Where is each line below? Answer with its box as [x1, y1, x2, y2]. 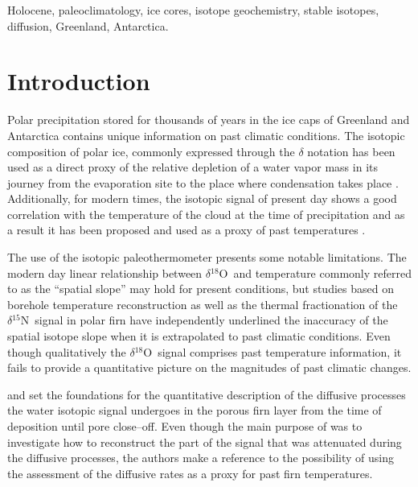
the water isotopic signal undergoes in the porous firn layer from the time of [7, 402, 382, 419]
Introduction [7, 64, 150, 97]
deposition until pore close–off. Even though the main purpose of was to [7, 418, 363, 434]
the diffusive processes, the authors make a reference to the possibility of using [7, 449, 395, 466]
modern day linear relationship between [7, 264, 203, 281]
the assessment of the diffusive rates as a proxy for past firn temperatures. [7, 464, 373, 481]
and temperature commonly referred [233, 264, 412, 281]
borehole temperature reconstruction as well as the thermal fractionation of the [7, 295, 398, 312]
